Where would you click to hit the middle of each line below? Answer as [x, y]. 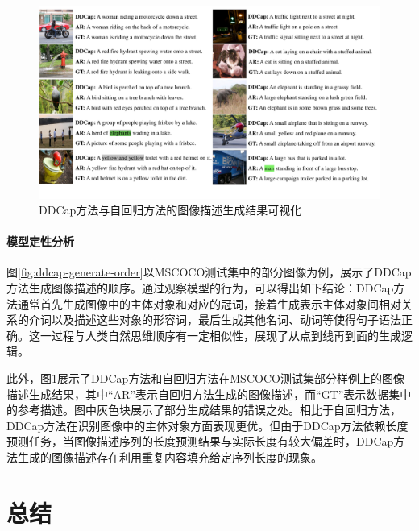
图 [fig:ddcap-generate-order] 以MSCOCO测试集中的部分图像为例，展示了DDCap [209, 272]
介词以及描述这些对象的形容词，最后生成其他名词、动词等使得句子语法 [215, 319]
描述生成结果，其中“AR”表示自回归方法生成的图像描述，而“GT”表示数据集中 [209, 394]
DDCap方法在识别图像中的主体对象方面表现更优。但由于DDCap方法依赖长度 [207, 425]
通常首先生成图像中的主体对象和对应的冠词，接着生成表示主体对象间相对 [209, 303]
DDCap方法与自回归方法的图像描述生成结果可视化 [170, 210]
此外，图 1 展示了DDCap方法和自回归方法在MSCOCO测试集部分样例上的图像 [205, 378]
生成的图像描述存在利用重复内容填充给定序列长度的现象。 [170, 457]
